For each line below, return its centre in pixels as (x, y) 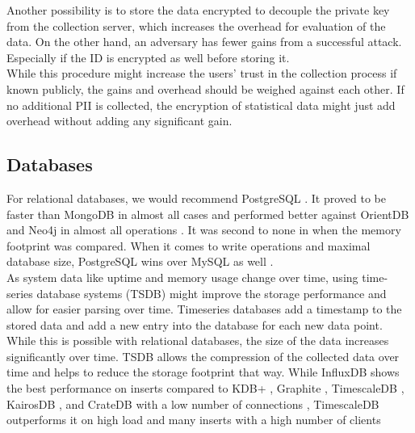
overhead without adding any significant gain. (119, 121)
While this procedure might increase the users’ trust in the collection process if (202, 73)
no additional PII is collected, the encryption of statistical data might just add (201, 105)
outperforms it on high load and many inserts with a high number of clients (194, 420)
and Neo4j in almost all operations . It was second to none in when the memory (204, 230)
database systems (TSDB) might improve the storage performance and (212, 293)
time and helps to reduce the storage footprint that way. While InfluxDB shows (203, 372)
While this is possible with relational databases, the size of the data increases (198, 341)
